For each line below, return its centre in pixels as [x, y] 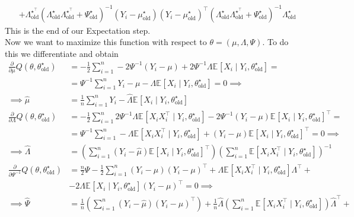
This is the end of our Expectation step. [78, 30]
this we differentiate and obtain [62, 53]
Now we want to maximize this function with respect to [106, 42]
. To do [275, 42]
